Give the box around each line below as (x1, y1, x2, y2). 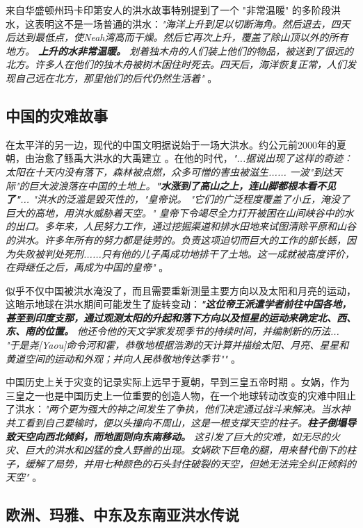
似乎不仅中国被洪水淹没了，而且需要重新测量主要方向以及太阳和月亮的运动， (6, 283, 356, 297)
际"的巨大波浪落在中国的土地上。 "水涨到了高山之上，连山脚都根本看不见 (6, 178, 336, 192)
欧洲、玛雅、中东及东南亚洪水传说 (6, 504, 239, 525)
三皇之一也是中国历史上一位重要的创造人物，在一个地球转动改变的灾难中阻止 (6, 388, 356, 402)
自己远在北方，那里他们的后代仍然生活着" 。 (15, 70, 218, 85)
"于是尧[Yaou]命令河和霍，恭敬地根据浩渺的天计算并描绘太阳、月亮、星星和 (6, 338, 349, 352)
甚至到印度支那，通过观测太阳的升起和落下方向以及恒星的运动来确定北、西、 (6, 310, 356, 324)
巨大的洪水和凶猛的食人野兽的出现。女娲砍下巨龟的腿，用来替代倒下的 (24, 443, 346, 457)
